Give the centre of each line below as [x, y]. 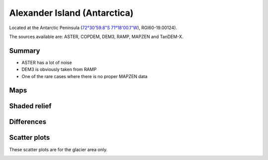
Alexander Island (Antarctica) [71, 13]
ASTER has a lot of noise [47, 62]
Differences [28, 122]
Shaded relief [30, 106]
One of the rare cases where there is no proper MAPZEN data [85, 76]
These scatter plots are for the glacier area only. [58, 149]
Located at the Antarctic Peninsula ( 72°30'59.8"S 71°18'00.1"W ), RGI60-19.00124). [93, 28]
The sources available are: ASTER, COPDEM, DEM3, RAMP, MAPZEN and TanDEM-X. [96, 37]
